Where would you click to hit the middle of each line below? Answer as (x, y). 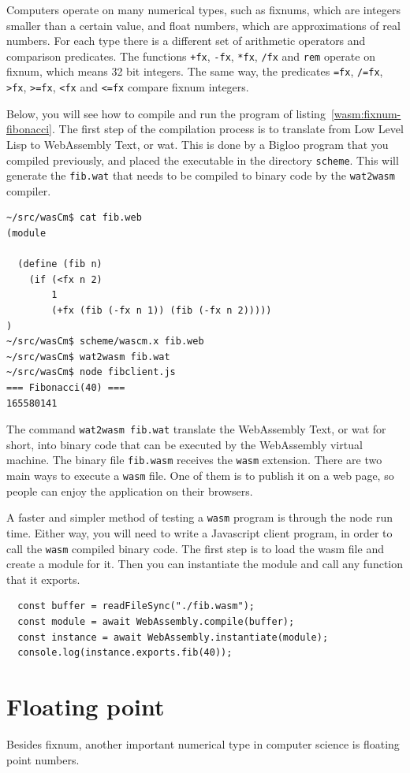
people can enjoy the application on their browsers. (130, 491)
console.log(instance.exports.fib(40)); (125, 653)
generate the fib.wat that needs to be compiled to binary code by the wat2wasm (201, 175)
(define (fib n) (60, 264)
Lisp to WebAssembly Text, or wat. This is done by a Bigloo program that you (198, 144)
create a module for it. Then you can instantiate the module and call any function (205, 564)
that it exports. (43, 579)
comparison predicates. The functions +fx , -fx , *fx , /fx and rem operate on (191, 56)
